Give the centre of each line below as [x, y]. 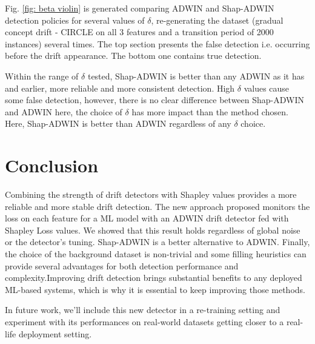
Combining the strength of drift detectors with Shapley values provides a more [151, 194]
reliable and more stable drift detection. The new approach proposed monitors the [157, 206]
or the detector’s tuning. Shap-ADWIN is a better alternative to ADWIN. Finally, [157, 242]
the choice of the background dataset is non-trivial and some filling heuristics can [156, 254]
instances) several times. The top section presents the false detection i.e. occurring [157, 43]
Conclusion [52, 165]
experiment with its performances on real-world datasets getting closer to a [144, 322]
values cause [267, 88]
